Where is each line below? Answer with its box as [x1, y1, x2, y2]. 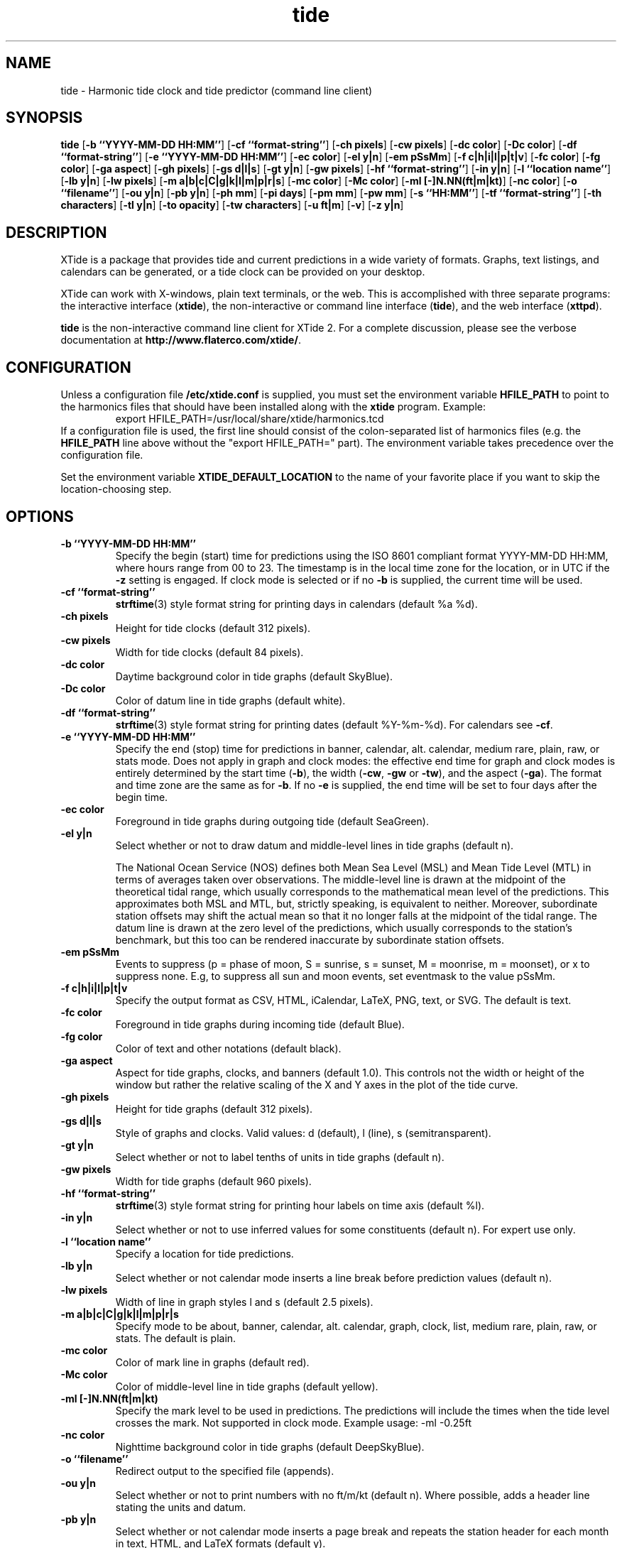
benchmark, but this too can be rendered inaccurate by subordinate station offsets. [115, 933, 504, 946]
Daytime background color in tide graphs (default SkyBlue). [115, 670, 393, 682]
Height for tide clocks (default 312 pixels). [115, 621, 311, 634]
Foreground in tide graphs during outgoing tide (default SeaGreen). [115, 814, 429, 827]
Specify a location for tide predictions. [115, 1247, 294, 1260]
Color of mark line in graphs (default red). [115, 1356, 310, 1368]
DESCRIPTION [6, 223, 107, 241]
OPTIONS [6, 507, 74, 525]
